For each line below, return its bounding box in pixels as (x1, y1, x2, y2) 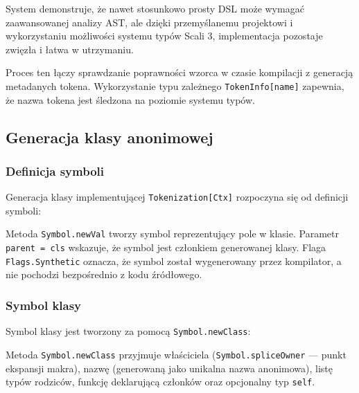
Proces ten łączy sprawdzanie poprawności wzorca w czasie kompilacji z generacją (6, 65, 353, 80)
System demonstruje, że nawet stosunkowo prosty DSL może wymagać (6, 1, 304, 15)
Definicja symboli (6, 162, 105, 179)
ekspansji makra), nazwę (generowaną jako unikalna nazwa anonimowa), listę (6, 360, 333, 375)
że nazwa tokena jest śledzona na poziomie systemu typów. (6, 92, 255, 107)
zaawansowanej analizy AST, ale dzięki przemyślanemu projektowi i (6, 15, 293, 29)
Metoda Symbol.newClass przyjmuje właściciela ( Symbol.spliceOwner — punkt (6, 347, 347, 361)
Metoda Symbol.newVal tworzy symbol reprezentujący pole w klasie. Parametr (6, 226, 339, 241)
